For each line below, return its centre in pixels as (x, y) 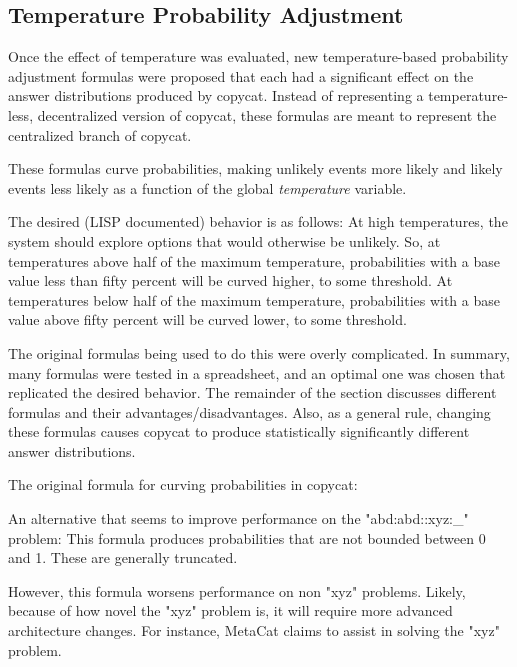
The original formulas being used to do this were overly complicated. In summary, (259, 352)
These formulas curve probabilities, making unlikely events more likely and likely (255, 168)
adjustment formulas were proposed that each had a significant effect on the (241, 75)
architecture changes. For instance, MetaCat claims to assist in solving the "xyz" (254, 630)
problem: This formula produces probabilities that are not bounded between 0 (247, 537)
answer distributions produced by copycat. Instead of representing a (216, 95)
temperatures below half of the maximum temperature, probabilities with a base (254, 299)
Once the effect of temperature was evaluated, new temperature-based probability (258, 56)
